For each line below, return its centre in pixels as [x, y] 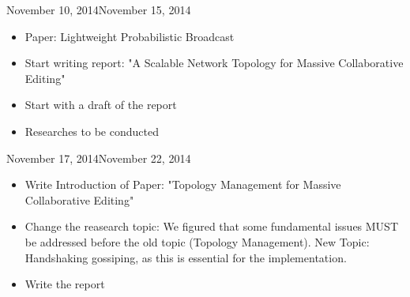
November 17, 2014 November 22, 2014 [99, 158]
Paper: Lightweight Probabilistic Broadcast [130, 36]
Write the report [65, 284]
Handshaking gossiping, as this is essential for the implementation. [186, 257]
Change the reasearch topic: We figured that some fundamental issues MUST [212, 226]
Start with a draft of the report [101, 105]
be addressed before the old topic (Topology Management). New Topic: [197, 241]
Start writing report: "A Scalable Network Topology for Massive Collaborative [214, 63]
